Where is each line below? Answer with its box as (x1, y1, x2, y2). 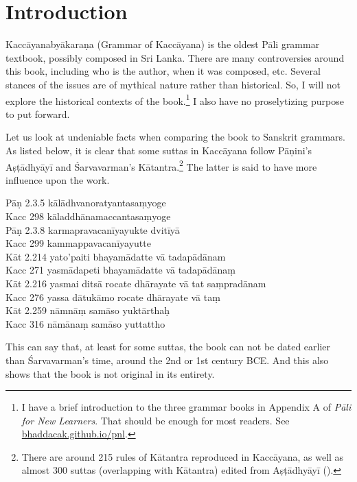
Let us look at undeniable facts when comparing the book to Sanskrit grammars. (5, 130, 345, 144)
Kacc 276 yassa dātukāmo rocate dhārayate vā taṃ (5, 289, 220, 304)
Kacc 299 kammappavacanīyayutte (5, 236, 151, 250)
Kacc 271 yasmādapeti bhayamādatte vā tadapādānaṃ (5, 263, 235, 277)
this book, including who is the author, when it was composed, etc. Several (5, 64, 321, 78)
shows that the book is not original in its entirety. (5, 366, 215, 381)
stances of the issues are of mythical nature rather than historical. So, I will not (5, 77, 341, 91)
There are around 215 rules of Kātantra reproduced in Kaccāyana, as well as (21, 449, 344, 463)
